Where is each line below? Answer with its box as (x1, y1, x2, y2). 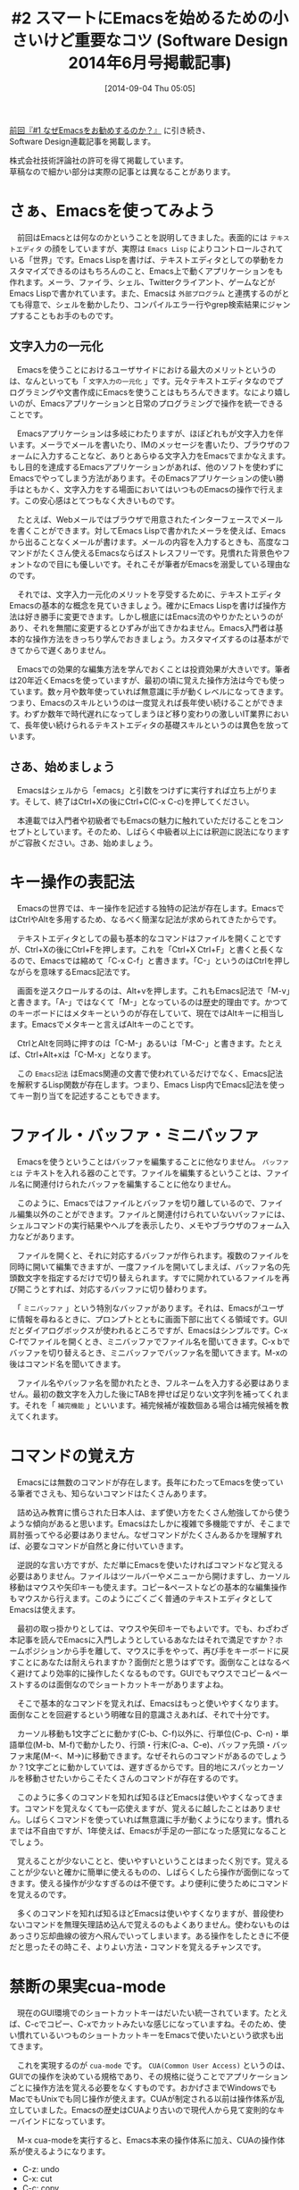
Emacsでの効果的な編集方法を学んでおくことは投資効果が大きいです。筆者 (16, 663, 291, 675)
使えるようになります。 (24, 2146, 111, 2157)
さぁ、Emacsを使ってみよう (9, 201, 216, 222)
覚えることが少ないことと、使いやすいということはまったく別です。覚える (16, 1856, 289, 1867)
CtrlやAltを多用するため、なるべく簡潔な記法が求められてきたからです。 (16, 914, 281, 925)
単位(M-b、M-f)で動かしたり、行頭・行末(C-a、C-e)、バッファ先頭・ (16, 1740, 273, 1750)
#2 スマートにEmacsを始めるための (11, 8, 274, 29)
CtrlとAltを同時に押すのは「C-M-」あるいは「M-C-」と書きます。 (16, 1038, 260, 1049)
